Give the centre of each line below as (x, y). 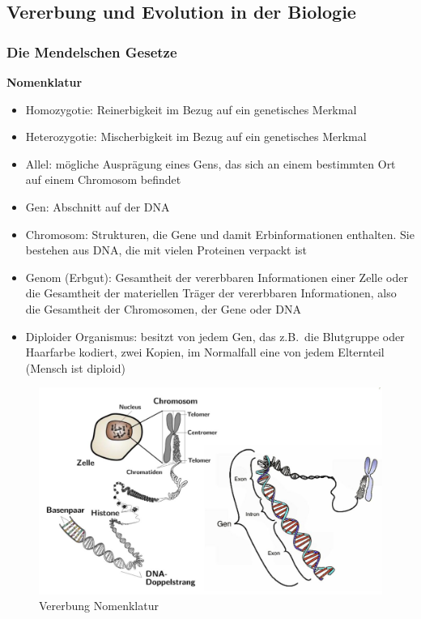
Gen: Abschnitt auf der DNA (98, 206)
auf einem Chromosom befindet (103, 179)
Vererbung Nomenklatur (99, 606)
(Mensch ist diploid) (75, 367)
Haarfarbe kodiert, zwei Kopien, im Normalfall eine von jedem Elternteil (205, 352)
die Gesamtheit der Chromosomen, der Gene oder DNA (163, 308)
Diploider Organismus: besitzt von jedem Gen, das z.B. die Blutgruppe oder (215, 336)
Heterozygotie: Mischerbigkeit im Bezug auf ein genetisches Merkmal (196, 137)
